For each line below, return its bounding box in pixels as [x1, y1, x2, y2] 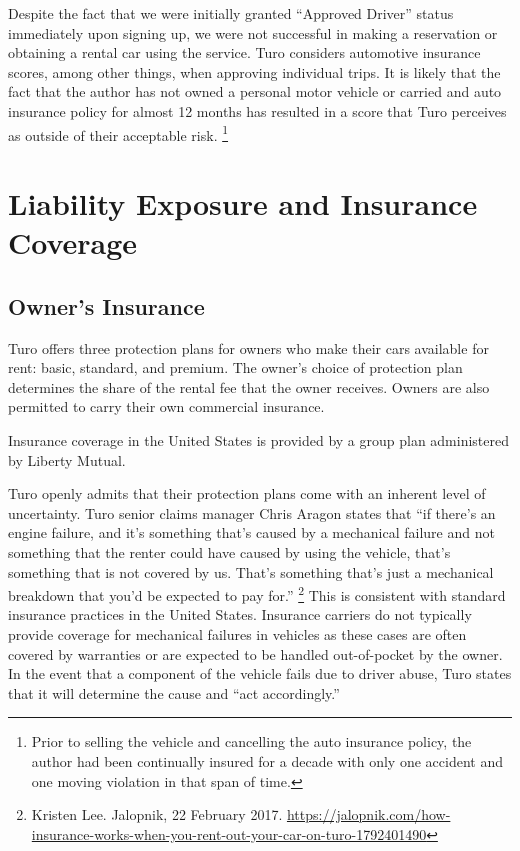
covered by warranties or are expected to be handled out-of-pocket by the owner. [8, 643, 503, 664]
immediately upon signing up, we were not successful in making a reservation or [8, 22, 498, 43]
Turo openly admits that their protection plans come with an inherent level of [8, 483, 486, 504]
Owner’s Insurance [8, 290, 205, 321]
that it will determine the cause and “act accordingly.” [8, 682, 340, 703]
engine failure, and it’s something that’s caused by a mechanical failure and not [8, 522, 495, 543]
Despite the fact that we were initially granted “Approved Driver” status [8, 3, 454, 23]
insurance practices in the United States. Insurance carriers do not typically [8, 604, 472, 625]
